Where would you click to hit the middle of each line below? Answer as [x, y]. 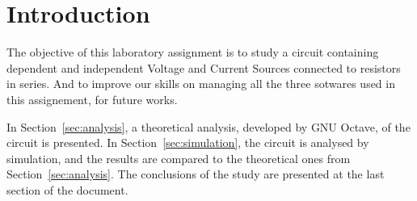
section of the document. [67, 189]
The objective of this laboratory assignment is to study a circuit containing [193, 52]
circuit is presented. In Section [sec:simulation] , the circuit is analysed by [188, 142]
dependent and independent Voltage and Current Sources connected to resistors [204, 67]
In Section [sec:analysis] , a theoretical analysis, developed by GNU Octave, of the [208, 126]
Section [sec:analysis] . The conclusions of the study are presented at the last [196, 174]
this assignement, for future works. [92, 99]
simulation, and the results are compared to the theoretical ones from [179, 158]
